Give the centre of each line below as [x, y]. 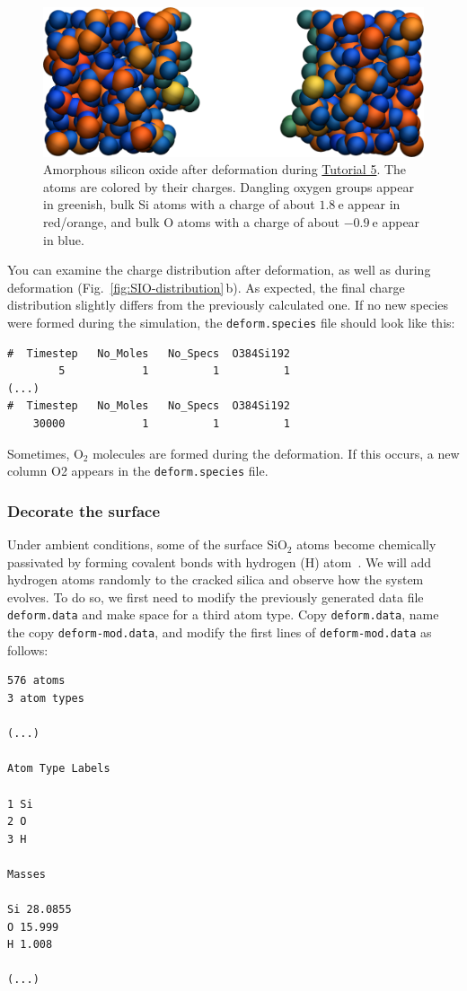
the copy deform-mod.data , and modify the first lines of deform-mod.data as [220, 632]
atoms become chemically [366, 544]
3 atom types [46, 698]
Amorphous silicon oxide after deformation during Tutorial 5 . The [225, 169]
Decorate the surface [84, 510]
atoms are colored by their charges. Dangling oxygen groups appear [229, 186]
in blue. [64, 239]
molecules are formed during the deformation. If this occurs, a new [276, 453]
